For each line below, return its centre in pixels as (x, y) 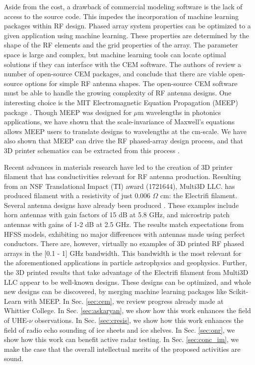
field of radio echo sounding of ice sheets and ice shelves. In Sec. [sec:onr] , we (119, 330)
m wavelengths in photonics (179, 112)
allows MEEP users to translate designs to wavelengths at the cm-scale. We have (125, 131)
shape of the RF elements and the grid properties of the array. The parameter (121, 45)
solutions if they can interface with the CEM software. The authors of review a (123, 64)
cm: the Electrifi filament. (199, 195)
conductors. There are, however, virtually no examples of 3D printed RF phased (124, 243)
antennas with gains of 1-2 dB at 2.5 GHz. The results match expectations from (124, 224)
